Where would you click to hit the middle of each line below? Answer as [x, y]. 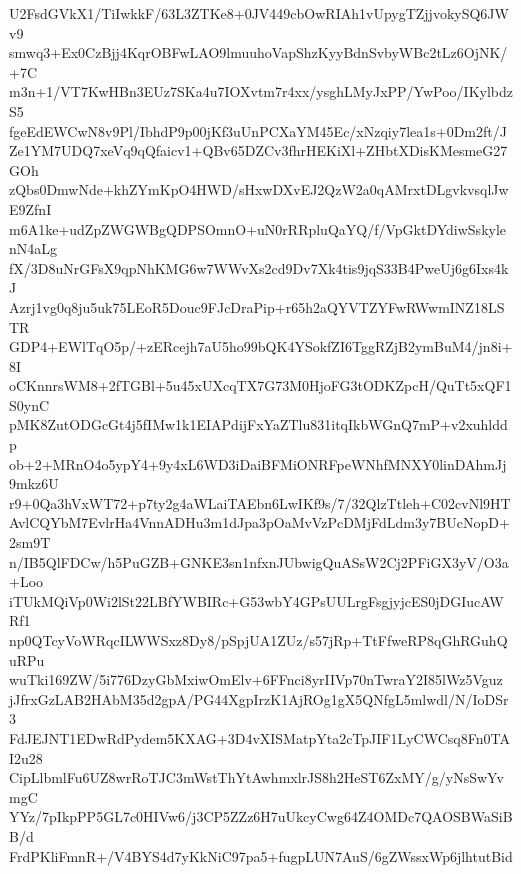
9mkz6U [34, 483]
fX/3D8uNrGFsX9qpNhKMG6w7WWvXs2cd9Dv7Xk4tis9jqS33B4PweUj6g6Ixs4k [259, 267]
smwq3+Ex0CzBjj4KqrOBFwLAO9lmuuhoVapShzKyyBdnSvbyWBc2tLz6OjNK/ [258, 52]
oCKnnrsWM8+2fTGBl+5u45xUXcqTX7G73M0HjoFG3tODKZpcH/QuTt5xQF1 [260, 385]
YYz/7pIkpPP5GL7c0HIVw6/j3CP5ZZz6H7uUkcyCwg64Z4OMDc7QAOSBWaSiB [261, 816]
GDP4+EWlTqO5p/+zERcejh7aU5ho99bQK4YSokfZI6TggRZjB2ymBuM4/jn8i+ [261, 346]
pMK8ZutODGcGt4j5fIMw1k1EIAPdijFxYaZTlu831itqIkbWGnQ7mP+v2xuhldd [258, 424]
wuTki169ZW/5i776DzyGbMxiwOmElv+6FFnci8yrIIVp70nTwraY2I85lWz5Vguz [256, 679]
